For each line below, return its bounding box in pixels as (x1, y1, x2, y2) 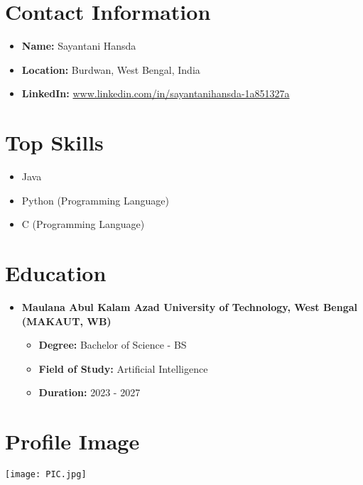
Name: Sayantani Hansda (21, 38, 136, 53)
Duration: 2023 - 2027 (38, 385, 141, 400)
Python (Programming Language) (21, 192, 169, 207)
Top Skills (5, 128, 104, 157)
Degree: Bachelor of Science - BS (38, 337, 187, 352)
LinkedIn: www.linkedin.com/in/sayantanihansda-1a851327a (21, 86, 290, 101)
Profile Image (5, 427, 140, 456)
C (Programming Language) (21, 217, 145, 231)
